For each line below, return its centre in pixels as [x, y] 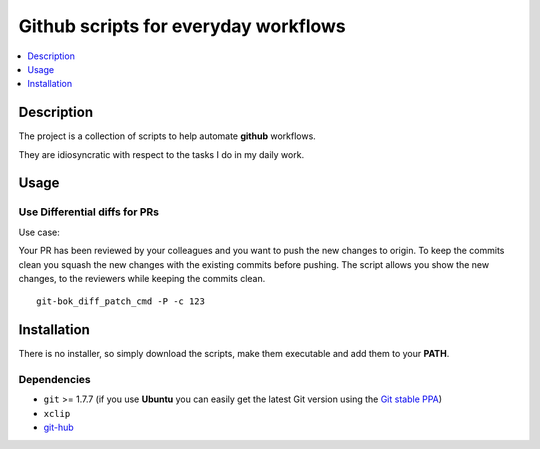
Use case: [39, 232]
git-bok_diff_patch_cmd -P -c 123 [120, 301]
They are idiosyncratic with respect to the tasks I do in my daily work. [161, 154]
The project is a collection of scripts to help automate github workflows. [167, 136]
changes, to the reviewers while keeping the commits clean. [142, 278]
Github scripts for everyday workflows [182, 26]
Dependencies [55, 380]
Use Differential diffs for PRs [89, 212]
